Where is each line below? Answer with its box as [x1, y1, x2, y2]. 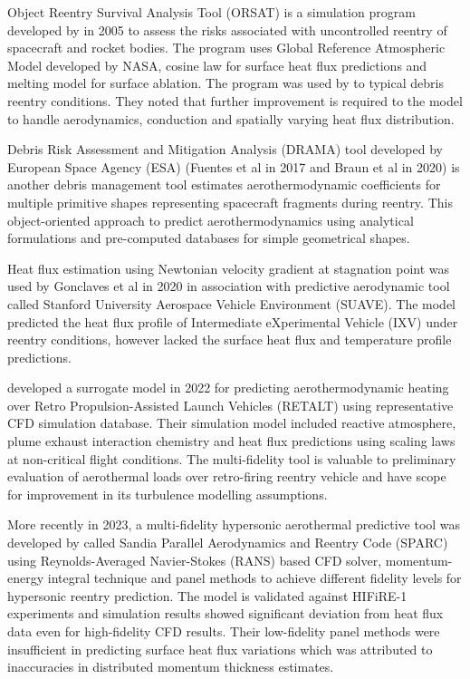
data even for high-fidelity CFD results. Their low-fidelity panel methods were [7, 622, 440, 640]
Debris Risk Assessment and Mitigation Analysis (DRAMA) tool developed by [7, 140, 443, 159]
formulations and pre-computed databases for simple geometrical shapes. [7, 228, 410, 247]
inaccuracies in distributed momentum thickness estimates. [7, 657, 334, 676]
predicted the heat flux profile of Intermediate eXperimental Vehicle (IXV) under [7, 312, 458, 331]
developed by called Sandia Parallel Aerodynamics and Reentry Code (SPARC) [7, 533, 448, 552]
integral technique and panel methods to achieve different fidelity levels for [47, 568, 462, 587]
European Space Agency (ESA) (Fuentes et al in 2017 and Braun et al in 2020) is [7, 157, 460, 176]
